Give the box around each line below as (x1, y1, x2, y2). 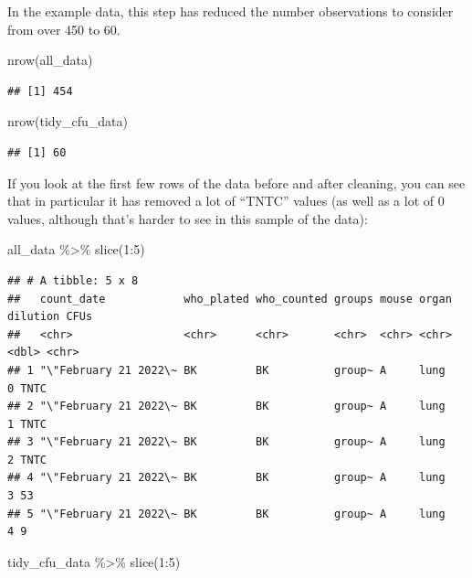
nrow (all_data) (7, 50, 93, 70)
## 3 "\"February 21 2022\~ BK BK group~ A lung (7, 435, 446, 449)
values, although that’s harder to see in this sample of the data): (7, 209, 368, 228)
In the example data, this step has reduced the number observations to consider (7, 2, 454, 20)
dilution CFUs (7, 310, 93, 324)
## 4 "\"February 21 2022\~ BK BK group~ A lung (7, 471, 446, 485)
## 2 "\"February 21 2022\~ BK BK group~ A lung (7, 400, 446, 413)
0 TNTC (7, 381, 47, 395)
